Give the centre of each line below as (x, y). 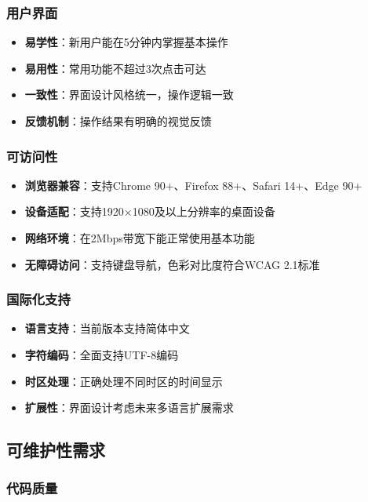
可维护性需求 (56, 450)
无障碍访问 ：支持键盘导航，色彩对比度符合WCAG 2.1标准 (172, 264)
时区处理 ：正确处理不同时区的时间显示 (124, 381)
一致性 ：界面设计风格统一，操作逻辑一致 (129, 95)
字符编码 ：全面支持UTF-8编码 (102, 355)
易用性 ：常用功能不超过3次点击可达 (115, 68)
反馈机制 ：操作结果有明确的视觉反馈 (118, 121)
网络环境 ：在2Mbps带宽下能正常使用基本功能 (140, 238)
